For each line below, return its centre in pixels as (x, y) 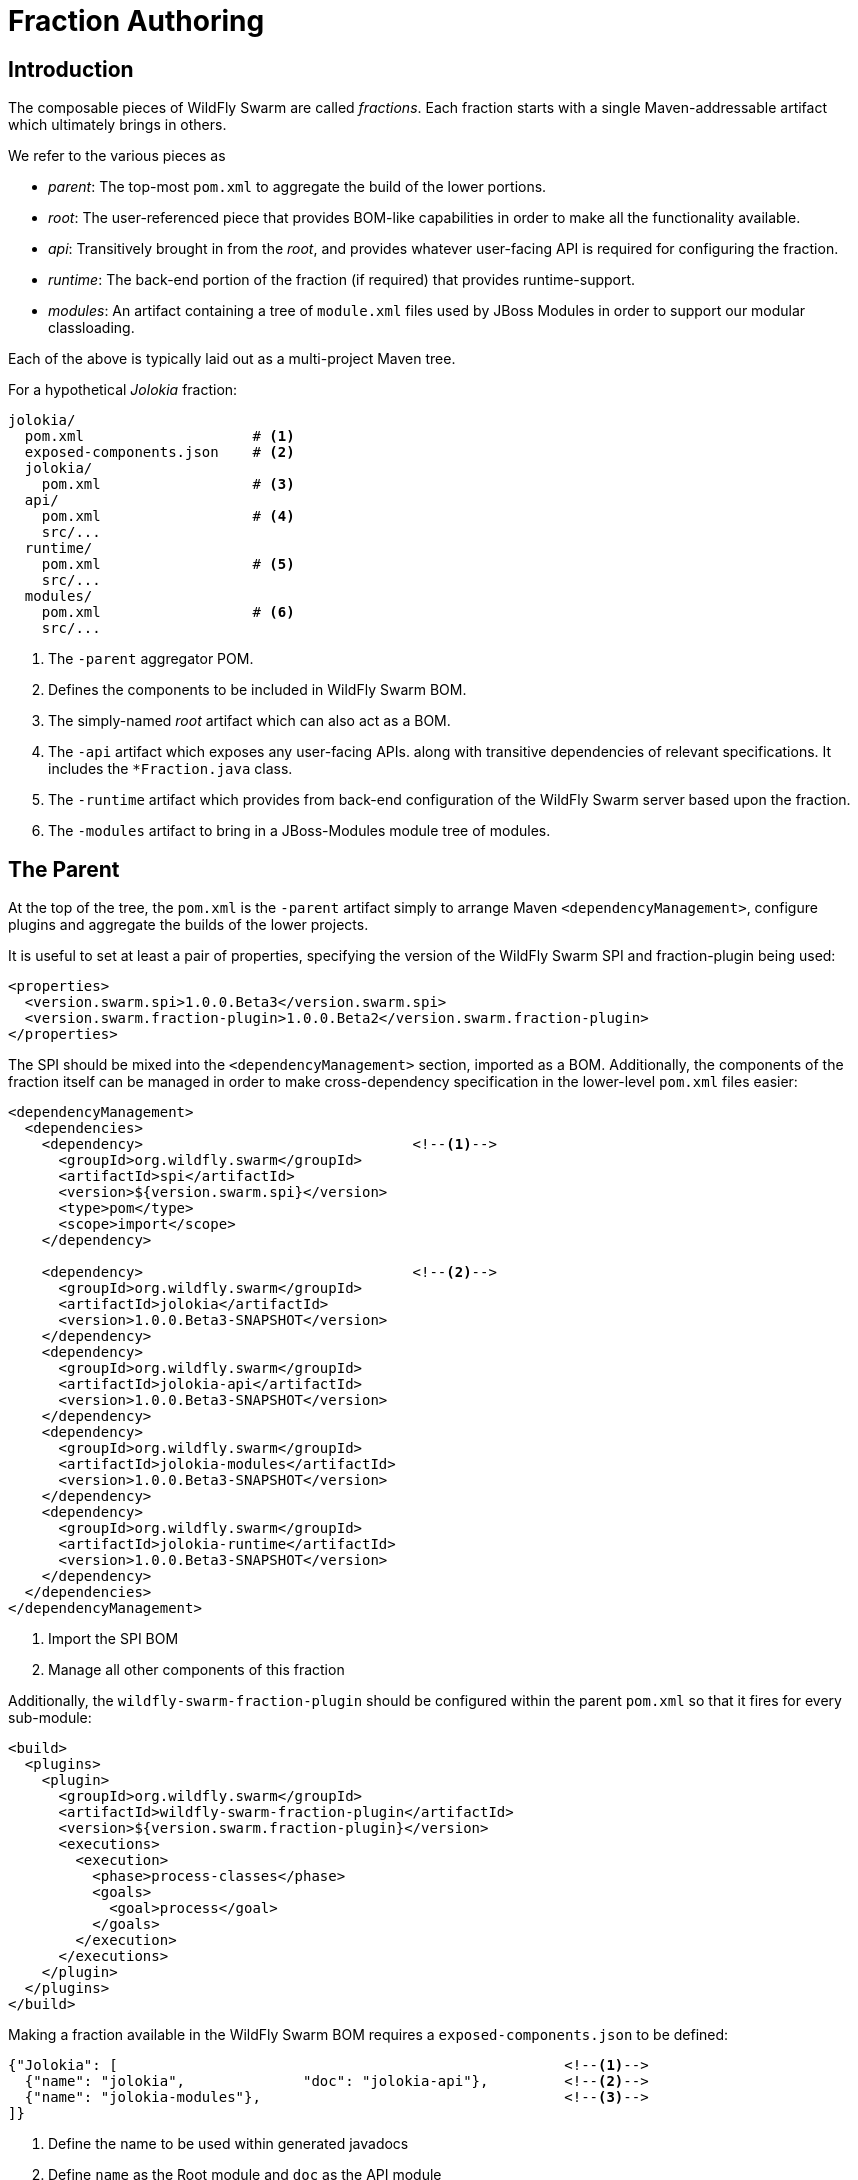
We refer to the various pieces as (117, 156)
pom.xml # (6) (168, 612)
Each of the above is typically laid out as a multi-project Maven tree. (232, 359)
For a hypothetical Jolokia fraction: (123, 390)
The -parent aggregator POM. (151, 659)
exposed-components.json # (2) (159, 452)
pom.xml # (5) (168, 564)
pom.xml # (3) (168, 484)
